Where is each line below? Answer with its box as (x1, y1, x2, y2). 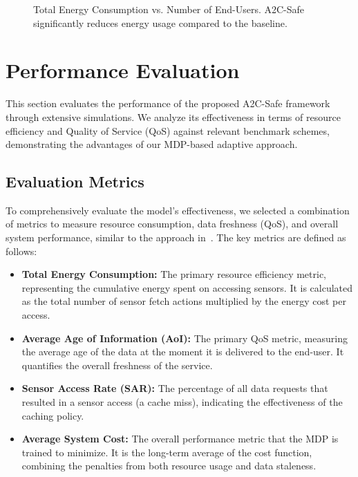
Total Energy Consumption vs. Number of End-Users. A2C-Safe (33, 2, 305, 16)
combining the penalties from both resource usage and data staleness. (21, 458, 317, 473)
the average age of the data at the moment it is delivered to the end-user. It (21, 344, 344, 359)
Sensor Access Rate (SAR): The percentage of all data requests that (21, 381, 328, 395)
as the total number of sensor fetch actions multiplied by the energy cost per (21, 294, 346, 308)
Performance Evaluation (6, 56, 240, 84)
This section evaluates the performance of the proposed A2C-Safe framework (6, 96, 330, 111)
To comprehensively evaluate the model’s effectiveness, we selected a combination (6, 203, 350, 217)
